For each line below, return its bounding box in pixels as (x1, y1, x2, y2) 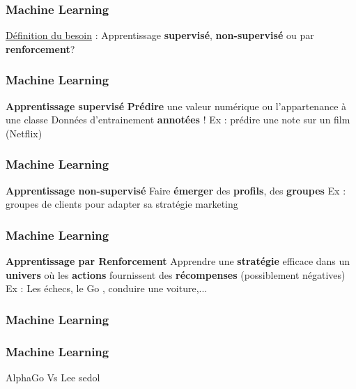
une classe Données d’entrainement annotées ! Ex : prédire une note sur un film (6, 112, 350, 127)
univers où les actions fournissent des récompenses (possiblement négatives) (6, 267, 346, 282)
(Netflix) (6, 125, 42, 140)
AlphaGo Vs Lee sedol (6, 369, 100, 384)
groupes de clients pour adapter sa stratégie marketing (6, 197, 238, 211)
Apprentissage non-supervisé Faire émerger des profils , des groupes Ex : (6, 183, 346, 197)
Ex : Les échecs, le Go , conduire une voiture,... (6, 281, 208, 296)
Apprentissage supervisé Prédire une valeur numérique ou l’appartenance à (6, 98, 347, 113)
